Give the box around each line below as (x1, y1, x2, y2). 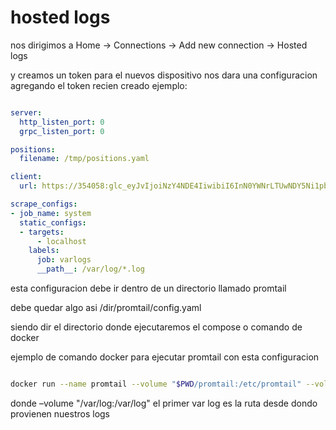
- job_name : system (10, 208, 92, 218)
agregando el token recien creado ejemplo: (10, 79, 188, 91)
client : (10, 172, 43, 182)
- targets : (19, 227, 65, 237)
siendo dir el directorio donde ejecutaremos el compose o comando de (10, 321, 303, 333)
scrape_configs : (10, 199, 78, 210)
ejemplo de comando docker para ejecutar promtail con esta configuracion (10, 351, 320, 363)
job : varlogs (36, 255, 92, 265)
